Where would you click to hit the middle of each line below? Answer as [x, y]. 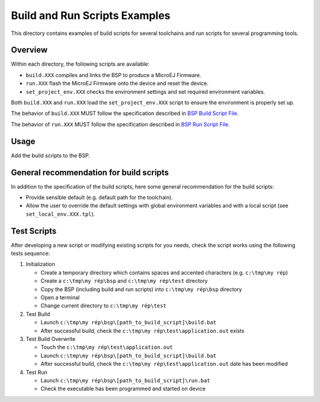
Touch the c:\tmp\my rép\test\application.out [107, 347]
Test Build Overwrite [51, 339]
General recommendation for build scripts [90, 172]
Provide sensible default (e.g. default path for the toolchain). [99, 197]
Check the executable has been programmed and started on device [123, 389]
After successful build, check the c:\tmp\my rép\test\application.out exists [143, 331]
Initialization [41, 264]
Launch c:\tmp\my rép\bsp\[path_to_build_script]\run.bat [125, 380]
